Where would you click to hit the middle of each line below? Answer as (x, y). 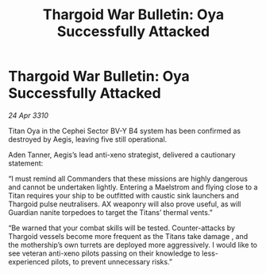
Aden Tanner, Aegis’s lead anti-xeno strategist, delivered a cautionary (122, 155)
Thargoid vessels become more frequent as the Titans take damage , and (128, 236)
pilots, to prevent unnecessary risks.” (112, 261)
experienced (29, 261)
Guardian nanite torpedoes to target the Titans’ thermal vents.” (110, 212)
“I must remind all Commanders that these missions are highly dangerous (128, 178)
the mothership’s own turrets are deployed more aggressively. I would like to (133, 245)
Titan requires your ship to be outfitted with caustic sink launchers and (124, 195)
